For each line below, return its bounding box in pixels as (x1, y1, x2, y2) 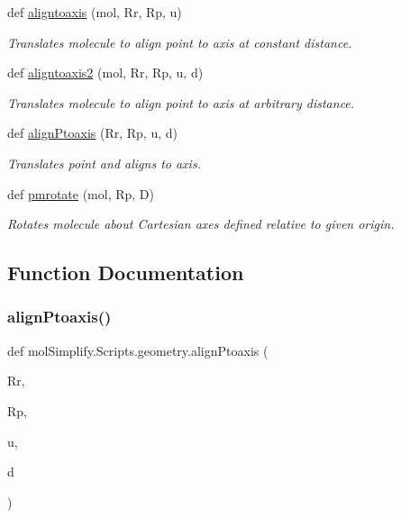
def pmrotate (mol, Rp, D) (7, 184, 154, 203)
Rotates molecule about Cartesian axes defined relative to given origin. (7, 214, 395, 233)
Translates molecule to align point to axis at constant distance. (7, 32, 352, 51)
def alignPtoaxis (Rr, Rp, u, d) (7, 123, 178, 142)
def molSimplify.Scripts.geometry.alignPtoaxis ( (7, 341, 269, 359)
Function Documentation (7, 259, 244, 286)
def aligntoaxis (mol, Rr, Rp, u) (7, 3, 182, 21)
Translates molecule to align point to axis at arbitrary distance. (7, 93, 355, 112)
